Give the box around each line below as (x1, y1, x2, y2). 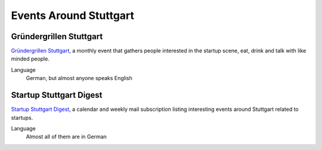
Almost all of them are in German (26, 133, 107, 141)
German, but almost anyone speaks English (26, 75, 132, 82)
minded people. (11, 55, 50, 62)
